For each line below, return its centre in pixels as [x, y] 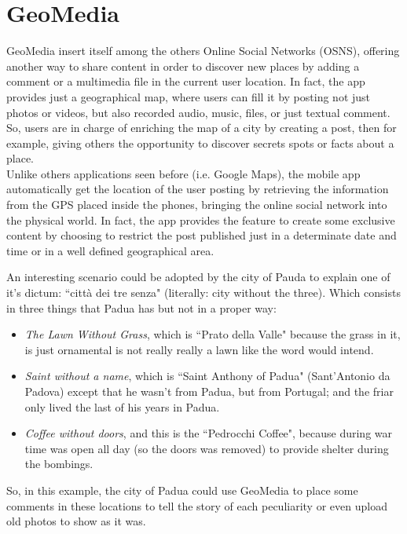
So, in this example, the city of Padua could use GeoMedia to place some [182, 490]
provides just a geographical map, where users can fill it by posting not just [189, 96]
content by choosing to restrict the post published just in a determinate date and [202, 235]
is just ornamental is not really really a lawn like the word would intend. [199, 349]
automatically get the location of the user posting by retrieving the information [198, 189]
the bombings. [59, 464]
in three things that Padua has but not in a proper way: [141, 307]
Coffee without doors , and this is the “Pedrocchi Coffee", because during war [209, 433]
